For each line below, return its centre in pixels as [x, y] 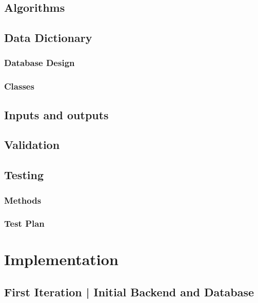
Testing [24, 175]
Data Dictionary [48, 38]
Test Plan [24, 223]
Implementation [61, 259]
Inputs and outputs [56, 114]
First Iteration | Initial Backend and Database [129, 292]
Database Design [39, 63]
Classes [19, 86]
